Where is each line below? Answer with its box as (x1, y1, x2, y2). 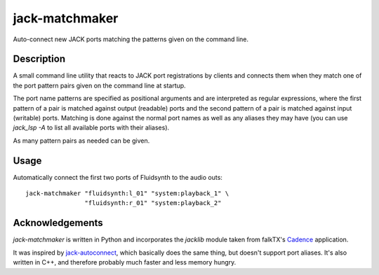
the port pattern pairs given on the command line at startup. (13, 81, 186, 90)
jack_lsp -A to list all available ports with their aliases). (13, 123, 170, 132)
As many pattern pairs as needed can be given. (13, 136, 150, 145)
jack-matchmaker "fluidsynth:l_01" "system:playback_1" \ (25, 190, 230, 197)
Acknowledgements (13, 217, 103, 229)
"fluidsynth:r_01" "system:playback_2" (84, 199, 222, 207)
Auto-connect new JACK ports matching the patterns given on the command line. (13, 35, 249, 43)
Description (13, 53, 66, 65)
